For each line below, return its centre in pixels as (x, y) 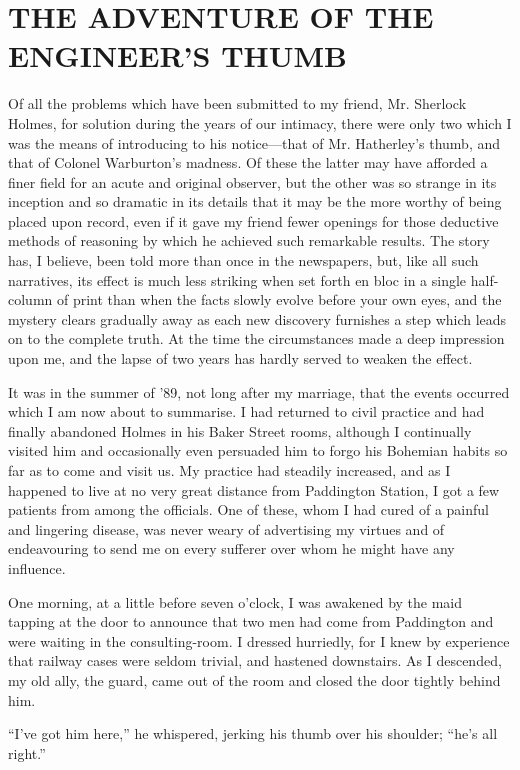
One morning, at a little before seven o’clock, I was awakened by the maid (235, 601)
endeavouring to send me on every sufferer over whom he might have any (231, 548)
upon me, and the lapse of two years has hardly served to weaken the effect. (240, 358)
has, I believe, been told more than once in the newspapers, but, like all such (243, 260)
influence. (37, 567)
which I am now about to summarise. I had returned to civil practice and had (246, 411)
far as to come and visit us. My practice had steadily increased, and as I (229, 470)
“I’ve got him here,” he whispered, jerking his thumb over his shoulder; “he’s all (253, 733)
